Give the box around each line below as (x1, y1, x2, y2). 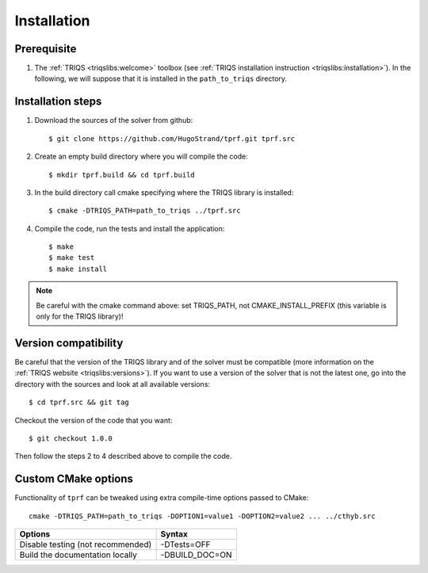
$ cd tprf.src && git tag (29, 398, 130, 407)
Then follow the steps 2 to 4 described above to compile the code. (14, 452, 232, 461)
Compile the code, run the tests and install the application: (34, 223, 225, 233)
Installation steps (14, 95, 102, 109)
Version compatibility (14, 336, 124, 350)
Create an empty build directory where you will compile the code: (34, 151, 249, 162)
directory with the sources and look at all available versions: (14, 379, 210, 388)
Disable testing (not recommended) (19, 539, 152, 550)
